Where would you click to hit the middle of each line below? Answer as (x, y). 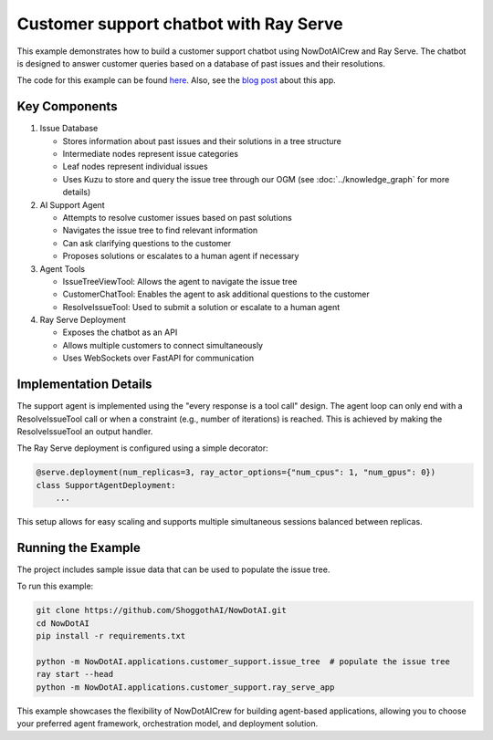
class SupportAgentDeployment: (106, 485)
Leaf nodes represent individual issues (136, 167)
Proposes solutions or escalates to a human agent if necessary (181, 256)
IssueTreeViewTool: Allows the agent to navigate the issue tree (180, 281)
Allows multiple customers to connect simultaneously (163, 345)
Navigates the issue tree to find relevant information (160, 230)
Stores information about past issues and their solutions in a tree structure (202, 141)
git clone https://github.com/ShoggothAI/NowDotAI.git (161, 610)
